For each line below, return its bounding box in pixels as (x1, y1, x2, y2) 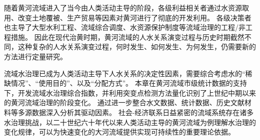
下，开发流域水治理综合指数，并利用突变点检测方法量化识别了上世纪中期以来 (4, 87, 256, 98)
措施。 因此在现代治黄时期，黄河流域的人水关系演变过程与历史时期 (10, 31, 230, 42)
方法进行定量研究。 (4, 51, 67, 61)
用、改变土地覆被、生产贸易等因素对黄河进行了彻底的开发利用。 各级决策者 (4, 12, 251, 22)
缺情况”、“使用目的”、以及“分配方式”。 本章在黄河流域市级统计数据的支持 (4, 78, 247, 88)
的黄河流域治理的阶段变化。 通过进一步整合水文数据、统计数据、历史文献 (4, 97, 244, 108)
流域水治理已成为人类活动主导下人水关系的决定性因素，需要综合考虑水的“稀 (4, 68, 252, 78)
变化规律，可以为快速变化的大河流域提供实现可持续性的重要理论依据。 (4, 127, 235, 137)
